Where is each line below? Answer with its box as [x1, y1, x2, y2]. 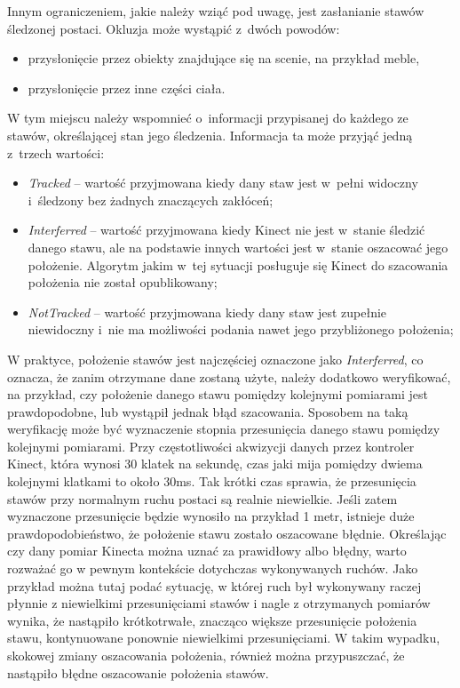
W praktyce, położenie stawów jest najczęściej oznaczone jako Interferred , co [7, 349, 424, 368]
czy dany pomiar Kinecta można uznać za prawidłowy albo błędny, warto [7, 541, 407, 560]
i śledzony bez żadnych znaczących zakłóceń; [28, 190, 274, 209]
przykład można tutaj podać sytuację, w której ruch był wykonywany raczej [7, 576, 422, 595]
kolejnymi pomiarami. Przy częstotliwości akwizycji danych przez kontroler [7, 436, 415, 455]
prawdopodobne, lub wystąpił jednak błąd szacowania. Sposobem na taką [7, 402, 408, 420]
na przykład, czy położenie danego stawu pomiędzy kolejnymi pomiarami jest [7, 385, 428, 404]
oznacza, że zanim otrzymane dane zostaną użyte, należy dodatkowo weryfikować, [7, 367, 451, 386]
